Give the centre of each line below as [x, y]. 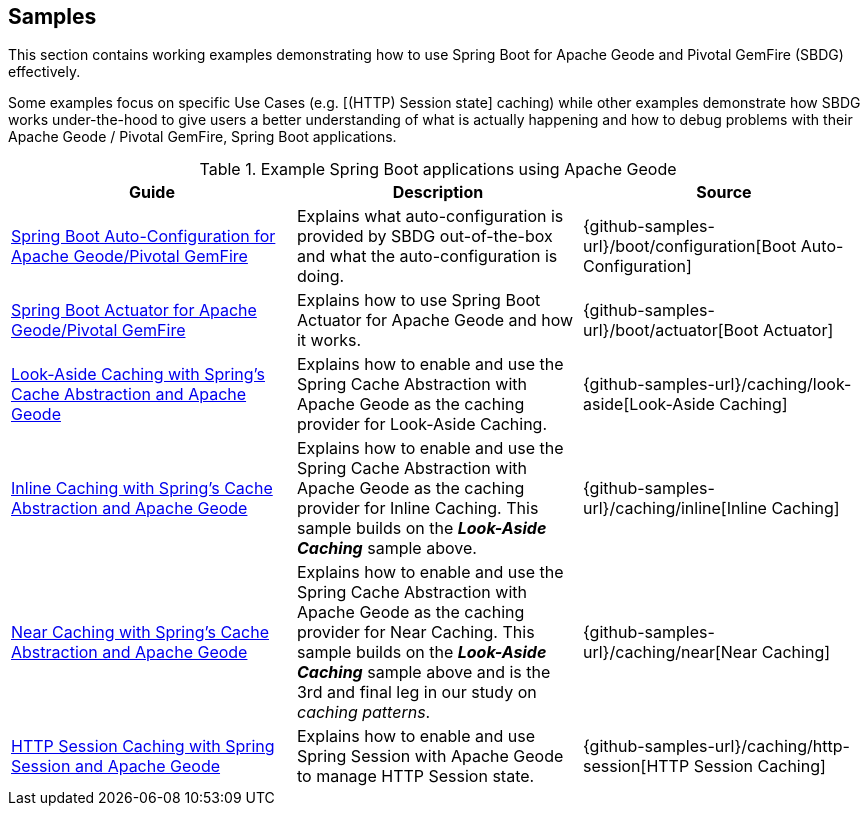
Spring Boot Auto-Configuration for [143, 236]
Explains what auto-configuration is [430, 216]
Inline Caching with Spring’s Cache [142, 488]
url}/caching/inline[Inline [674, 508]
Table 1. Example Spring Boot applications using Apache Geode [438, 169]
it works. [329, 340]
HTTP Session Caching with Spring [143, 746]
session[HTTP [636, 766]
